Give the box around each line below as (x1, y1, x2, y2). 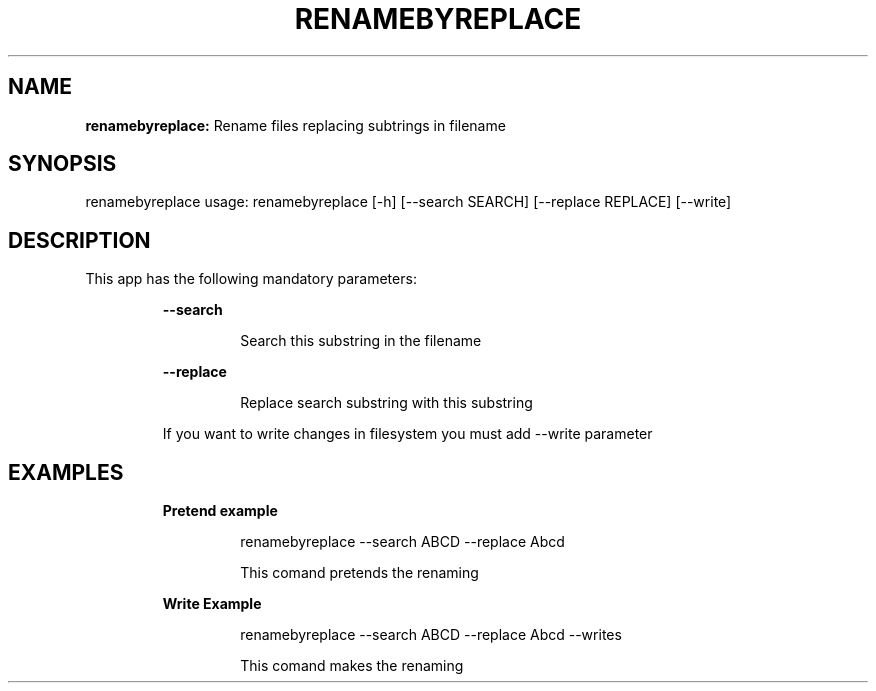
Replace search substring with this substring (240, 394, 533, 412)
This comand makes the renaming (240, 657, 464, 675)
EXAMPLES (8, 459, 124, 485)
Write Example (162, 595, 262, 613)
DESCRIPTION (8, 227, 151, 253)
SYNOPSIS (8, 151, 117, 177)
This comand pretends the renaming (240, 564, 479, 582)
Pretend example (162, 502, 278, 520)
